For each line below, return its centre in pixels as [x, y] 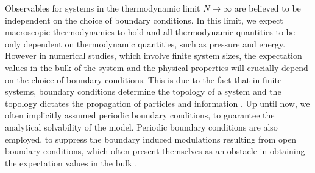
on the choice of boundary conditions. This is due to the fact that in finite [143, 79]
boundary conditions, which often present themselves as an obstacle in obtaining [155, 151]
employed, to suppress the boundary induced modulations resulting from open [151, 139]
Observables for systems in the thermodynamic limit [103, 8]
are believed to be [267, 8]
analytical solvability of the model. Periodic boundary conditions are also [141, 127]
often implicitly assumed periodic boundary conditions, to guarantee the [140, 115]
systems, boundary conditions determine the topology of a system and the [143, 91]
